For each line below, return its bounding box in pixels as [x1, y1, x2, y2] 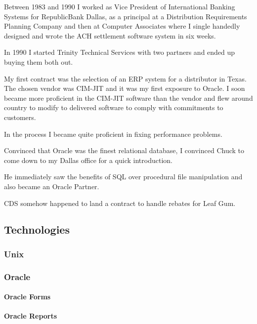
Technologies [4, 222, 70, 237]
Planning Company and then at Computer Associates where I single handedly [4, 21, 240, 31]
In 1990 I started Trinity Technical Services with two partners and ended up [4, 47, 235, 57]
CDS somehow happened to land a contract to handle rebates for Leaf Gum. [4, 198, 236, 208]
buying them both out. [4, 56, 73, 67]
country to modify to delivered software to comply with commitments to [4, 102, 223, 113]
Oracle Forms [4, 291, 51, 302]
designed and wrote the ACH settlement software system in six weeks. [4, 30, 216, 40]
